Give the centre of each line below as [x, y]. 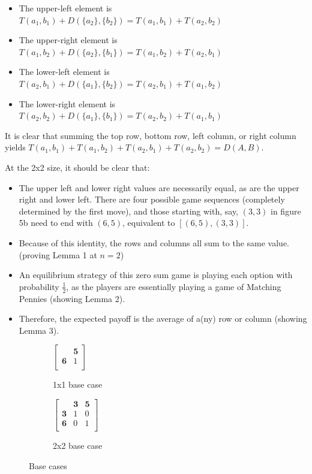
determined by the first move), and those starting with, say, [128, 211]
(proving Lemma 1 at [58, 254]
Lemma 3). [39, 330]
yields [15, 147]
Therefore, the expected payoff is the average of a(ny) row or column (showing [163, 318]
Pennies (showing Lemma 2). [72, 298]
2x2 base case [78, 446]
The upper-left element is [65, 8]
